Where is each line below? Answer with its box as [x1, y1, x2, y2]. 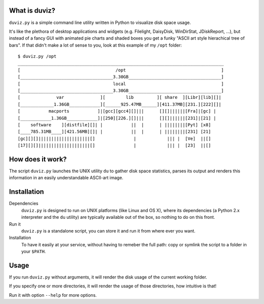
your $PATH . [21, 249, 46, 255]
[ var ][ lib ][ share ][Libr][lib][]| [18, 94, 221, 100]
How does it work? [9, 155, 67, 164]
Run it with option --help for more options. [9, 292, 97, 298]
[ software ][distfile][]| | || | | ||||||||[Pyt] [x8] [18, 122, 211, 127]
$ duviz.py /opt [18, 54, 57, 59]
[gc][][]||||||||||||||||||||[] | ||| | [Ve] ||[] [18, 136, 211, 141]
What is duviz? [9, 6, 56, 15]
